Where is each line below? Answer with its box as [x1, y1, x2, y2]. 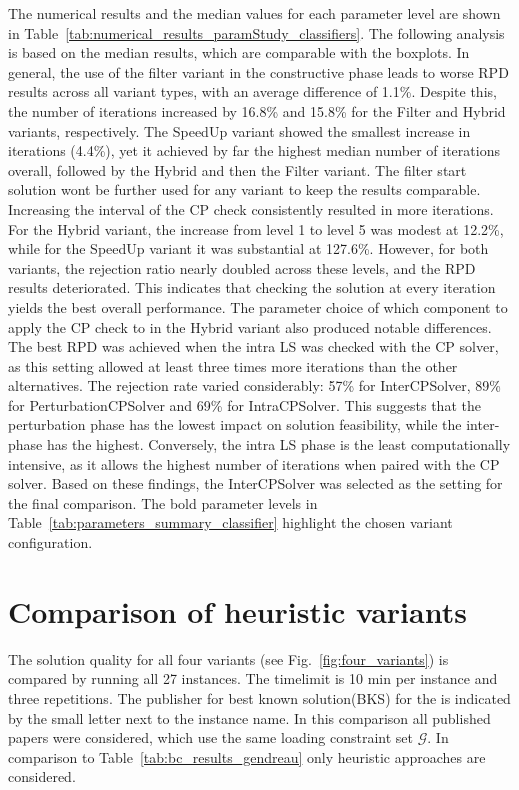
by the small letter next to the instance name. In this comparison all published [8, 707, 491, 728]
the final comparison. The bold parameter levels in [8, 492, 318, 513]
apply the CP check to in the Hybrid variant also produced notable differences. [8, 316, 492, 337]
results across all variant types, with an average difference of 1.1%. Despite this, [8, 81, 497, 102]
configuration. [8, 532, 93, 553]
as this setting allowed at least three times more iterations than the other [8, 355, 458, 376]
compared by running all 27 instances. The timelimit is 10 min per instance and [8, 668, 498, 689]
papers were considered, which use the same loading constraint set [8, 727, 414, 748]
